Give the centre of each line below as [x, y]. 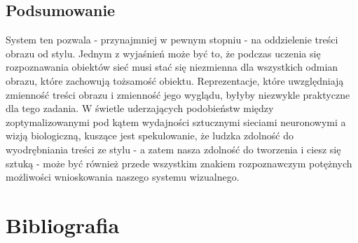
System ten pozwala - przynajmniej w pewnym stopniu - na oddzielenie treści [172, 40]
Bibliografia [63, 224]
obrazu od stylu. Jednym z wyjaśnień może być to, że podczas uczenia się [163, 53]
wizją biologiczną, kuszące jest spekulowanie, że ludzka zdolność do [150, 136]
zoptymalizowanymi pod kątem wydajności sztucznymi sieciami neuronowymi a [176, 121]
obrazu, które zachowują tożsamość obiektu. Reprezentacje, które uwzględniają [175, 80]
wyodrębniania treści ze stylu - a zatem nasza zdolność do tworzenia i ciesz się [173, 149]
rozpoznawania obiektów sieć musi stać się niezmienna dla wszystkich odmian [172, 67]
